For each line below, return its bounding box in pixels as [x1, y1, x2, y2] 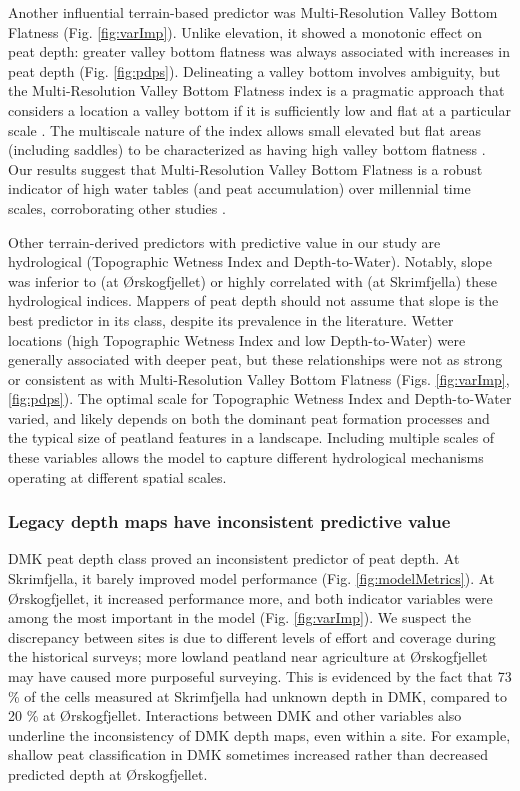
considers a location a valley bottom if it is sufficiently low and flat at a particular [8, 99, 511, 120]
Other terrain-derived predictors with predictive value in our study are [8, 231, 441, 252]
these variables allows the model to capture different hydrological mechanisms [8, 447, 484, 468]
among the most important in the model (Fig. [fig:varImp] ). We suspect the [8, 607, 471, 628]
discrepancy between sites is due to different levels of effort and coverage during [8, 626, 496, 647]
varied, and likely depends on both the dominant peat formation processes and [8, 407, 490, 428]
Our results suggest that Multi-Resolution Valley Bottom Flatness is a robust [8, 158, 483, 179]
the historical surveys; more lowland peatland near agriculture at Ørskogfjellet [8, 646, 488, 667]
